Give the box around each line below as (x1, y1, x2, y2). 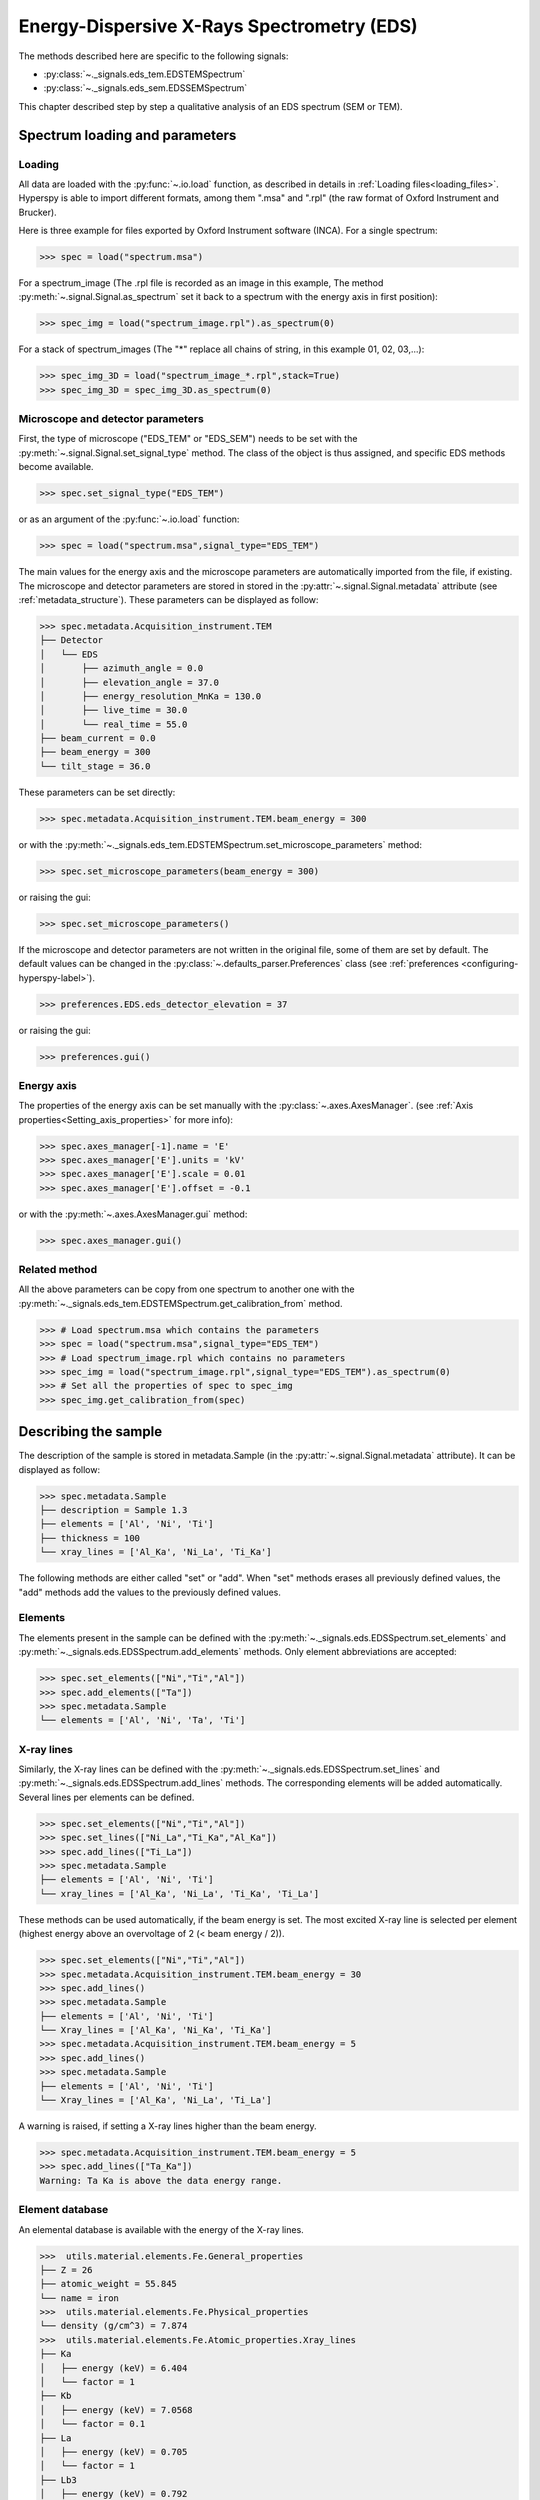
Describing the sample (18, 1423, 163, 1440)
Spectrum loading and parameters (18, 126, 237, 144)
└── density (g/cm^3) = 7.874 (39, 2320, 188, 2332)
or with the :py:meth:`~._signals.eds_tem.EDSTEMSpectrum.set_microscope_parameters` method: (18, 838, 422, 850)
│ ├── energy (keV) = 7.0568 (39, 2404, 194, 2415)
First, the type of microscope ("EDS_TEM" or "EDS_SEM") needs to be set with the (18, 433, 358, 445)
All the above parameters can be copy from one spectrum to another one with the (18, 1283, 355, 1295)
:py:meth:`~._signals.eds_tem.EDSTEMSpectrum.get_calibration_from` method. (18, 1297, 343, 1309)
